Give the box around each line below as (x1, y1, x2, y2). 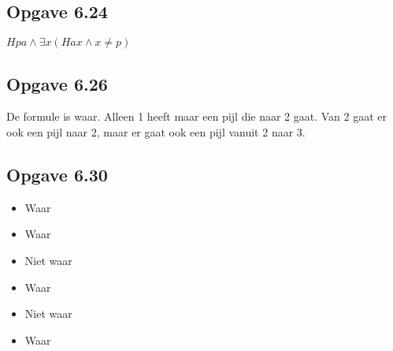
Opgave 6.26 (6, 71, 108, 95)
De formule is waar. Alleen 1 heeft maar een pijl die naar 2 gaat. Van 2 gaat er (6, 108, 387, 125)
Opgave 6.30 (6, 162, 108, 186)
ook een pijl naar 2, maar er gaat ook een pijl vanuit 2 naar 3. (6, 124, 306, 140)
